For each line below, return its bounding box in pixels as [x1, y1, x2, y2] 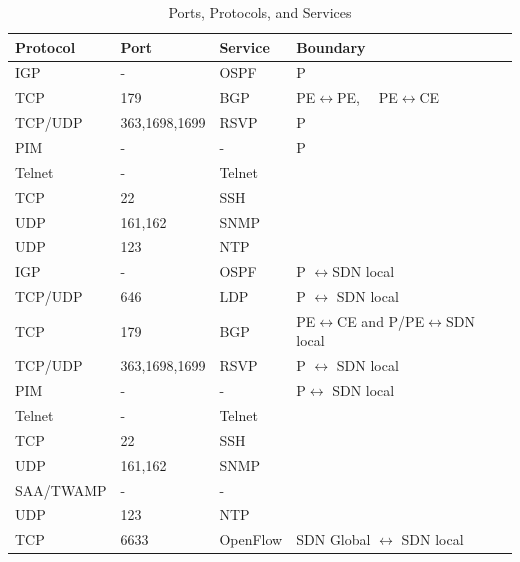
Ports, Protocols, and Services [168, 2, 352, 22]
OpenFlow [219, 529, 283, 550]
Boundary [296, 36, 366, 57]
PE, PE [337, 87, 398, 108]
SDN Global [296, 529, 371, 550]
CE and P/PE [337, 310, 425, 331]
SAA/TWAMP [15, 479, 107, 500]
